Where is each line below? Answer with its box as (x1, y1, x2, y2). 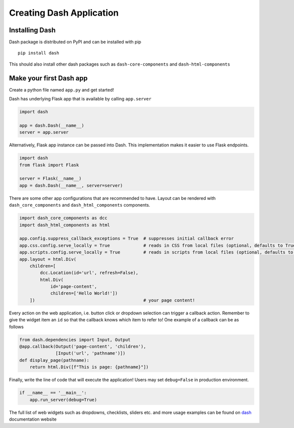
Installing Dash (9, 26, 56, 34)
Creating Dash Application (9, 7, 119, 18)
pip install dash (18, 50, 59, 56)
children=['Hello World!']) (50, 290, 118, 296)
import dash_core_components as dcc (19, 215, 108, 221)
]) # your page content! (29, 297, 196, 303)
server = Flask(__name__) (19, 176, 82, 181)
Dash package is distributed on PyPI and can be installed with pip (9, 39, 142, 45)
